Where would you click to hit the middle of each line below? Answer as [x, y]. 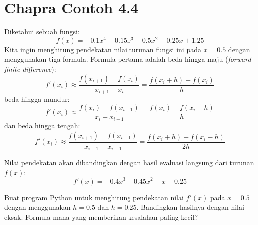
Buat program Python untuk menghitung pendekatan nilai [94, 197]
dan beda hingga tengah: [42, 125]
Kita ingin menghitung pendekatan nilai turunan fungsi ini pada [103, 49]
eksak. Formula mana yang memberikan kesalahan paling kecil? [101, 216]
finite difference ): [30, 68]
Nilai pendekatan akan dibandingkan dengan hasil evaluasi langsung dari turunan [129, 163]
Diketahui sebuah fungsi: [42, 32]
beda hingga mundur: [37, 99]
